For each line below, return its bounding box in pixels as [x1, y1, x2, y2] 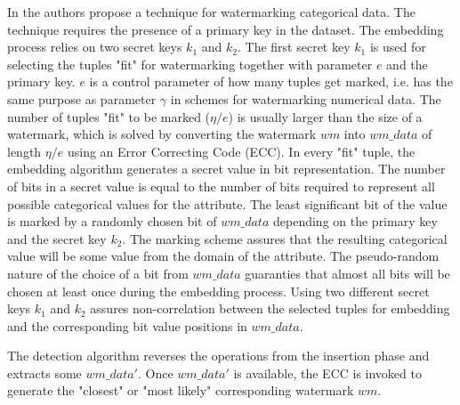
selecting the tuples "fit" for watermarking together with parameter [7, 54, 373, 73]
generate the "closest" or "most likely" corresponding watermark [7, 381, 354, 400]
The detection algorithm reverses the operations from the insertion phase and [7, 346, 430, 365]
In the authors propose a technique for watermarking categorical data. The [7, 3, 416, 20]
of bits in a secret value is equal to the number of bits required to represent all [7, 176, 435, 195]
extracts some [7, 363, 82, 382]
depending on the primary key [272, 212, 438, 231]
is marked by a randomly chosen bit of [7, 212, 217, 231]
